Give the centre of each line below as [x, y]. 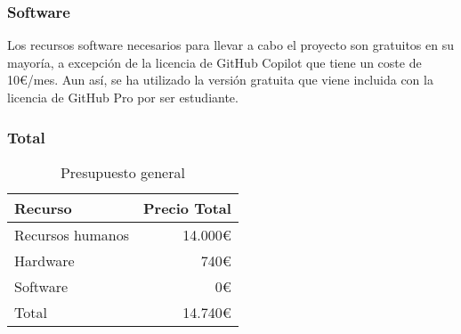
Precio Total [187, 208]
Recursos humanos [72, 234]
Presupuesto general [122, 172]
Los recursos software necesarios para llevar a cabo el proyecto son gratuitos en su [231, 45]
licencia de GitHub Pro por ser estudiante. [123, 97]
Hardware [44, 260]
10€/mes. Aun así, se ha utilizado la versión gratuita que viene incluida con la [220, 80]
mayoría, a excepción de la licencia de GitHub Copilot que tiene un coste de [214, 62]
